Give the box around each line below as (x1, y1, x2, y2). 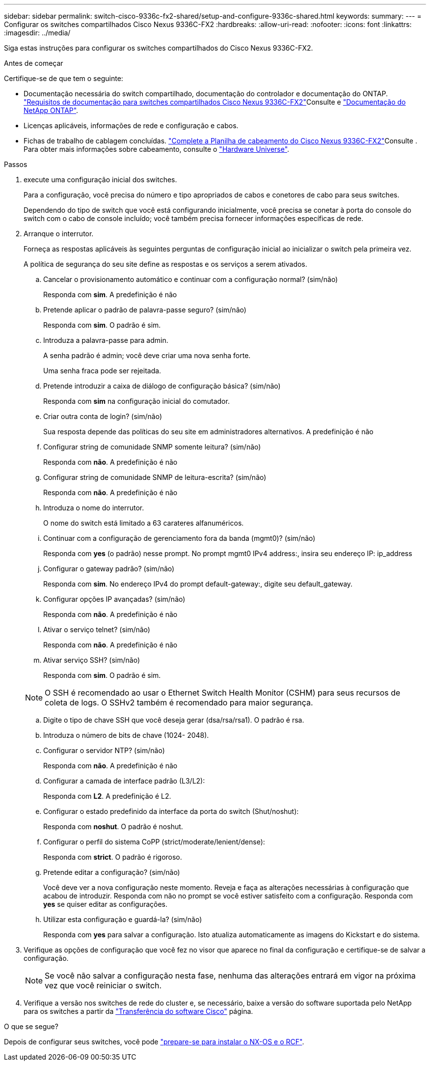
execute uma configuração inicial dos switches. (24, 175, 177, 184)
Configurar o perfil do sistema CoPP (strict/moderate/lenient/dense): (43, 838, 265, 846)
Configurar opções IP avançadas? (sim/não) (43, 595, 186, 603)
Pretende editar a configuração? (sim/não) (43, 868, 180, 876)
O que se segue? (4, 1022, 58, 1031)
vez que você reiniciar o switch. (45, 981, 162, 990)
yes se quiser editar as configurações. (43, 900, 168, 908)
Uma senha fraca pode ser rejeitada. (43, 366, 161, 375)
